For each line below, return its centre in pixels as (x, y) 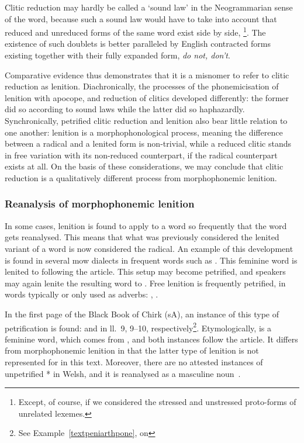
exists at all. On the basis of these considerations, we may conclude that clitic (144, 166)
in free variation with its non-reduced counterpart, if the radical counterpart (141, 155)
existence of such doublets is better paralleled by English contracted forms (138, 44)
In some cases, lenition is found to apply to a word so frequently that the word (146, 225)
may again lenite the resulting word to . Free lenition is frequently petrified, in (145, 283)
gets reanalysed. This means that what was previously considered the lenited (142, 237)
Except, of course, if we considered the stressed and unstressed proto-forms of (157, 402)
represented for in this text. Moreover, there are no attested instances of (134, 361)
